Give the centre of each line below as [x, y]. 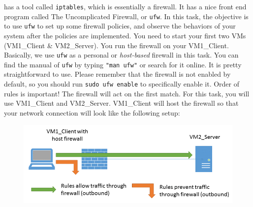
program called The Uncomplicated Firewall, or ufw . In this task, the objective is [126, 16]
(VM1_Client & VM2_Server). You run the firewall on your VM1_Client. [116, 45]
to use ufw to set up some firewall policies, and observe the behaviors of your [120, 26]
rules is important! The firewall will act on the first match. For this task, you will [127, 93]
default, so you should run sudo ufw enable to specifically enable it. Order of [122, 84]
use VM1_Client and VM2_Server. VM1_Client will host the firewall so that [121, 103]
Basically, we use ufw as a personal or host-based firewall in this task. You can [121, 55]
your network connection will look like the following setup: [92, 112]
